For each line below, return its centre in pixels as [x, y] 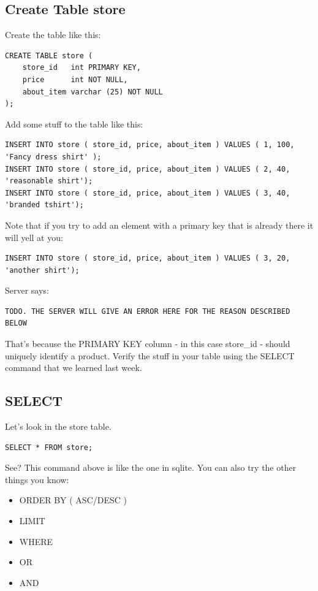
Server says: [27, 290]
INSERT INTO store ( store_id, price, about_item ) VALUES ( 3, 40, [148, 193]
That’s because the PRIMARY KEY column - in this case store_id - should [148, 344]
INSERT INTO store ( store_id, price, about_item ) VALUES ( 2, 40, [148, 169]
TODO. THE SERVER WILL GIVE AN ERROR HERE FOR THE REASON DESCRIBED [148, 311]
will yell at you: [34, 237]
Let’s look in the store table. [58, 426]
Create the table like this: [53, 35]
